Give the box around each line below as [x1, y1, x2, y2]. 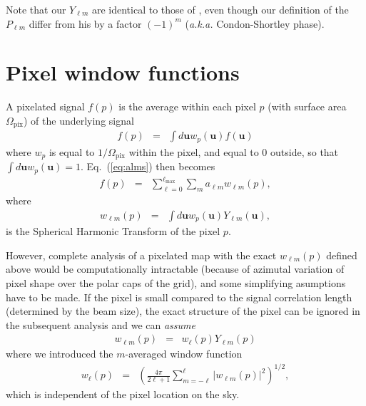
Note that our [6, 2, 66, 16]
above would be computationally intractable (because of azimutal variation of [6, 261, 345, 276]
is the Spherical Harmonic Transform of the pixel [6, 224, 220, 239]
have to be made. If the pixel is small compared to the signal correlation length [6, 289, 352, 304]
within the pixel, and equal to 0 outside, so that [128, 144, 339, 159]
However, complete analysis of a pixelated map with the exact [6, 247, 277, 262]
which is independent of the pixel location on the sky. [6, 387, 240, 402]
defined [326, 247, 357, 262]
